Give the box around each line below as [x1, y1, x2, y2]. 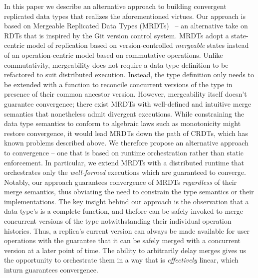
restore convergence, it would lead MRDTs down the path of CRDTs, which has [4, 128, 248, 138]
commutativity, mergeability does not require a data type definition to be [4, 59, 229, 70]
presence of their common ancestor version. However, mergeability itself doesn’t [4, 89, 247, 99]
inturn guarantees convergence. [4, 265, 98, 275]
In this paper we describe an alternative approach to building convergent [4, 1, 227, 11]
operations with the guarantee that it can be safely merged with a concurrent [4, 235, 241, 246]
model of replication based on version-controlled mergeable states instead [26, 40, 249, 50]
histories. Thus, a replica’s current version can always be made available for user [4, 225, 250, 236]
